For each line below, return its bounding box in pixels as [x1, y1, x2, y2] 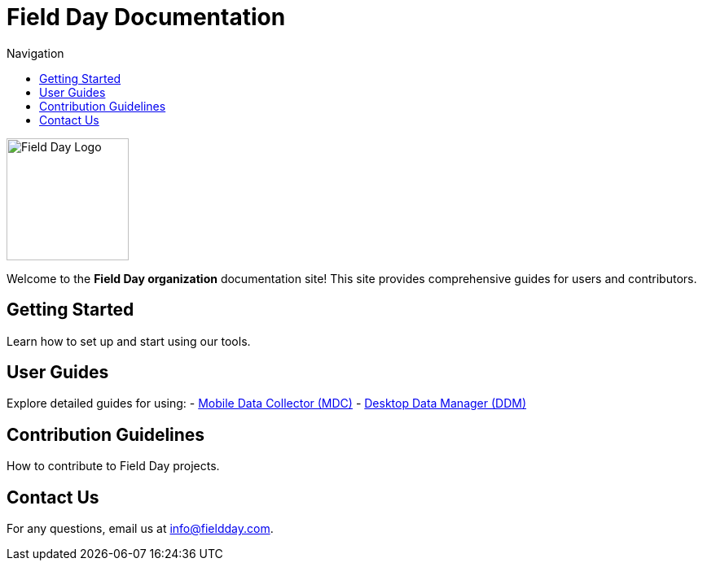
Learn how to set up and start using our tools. [7, 334, 251, 348]
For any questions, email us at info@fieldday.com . [7, 521, 274, 536]
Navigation [7, 46, 64, 60]
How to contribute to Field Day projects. [7, 459, 220, 473]
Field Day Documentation [7, 3, 286, 31]
